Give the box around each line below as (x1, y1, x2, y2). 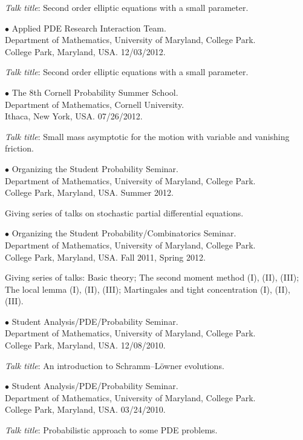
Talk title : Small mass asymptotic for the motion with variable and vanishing (5, 130, 290, 142)
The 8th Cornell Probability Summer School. (11, 85, 178, 98)
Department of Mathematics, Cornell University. (5, 98, 184, 110)
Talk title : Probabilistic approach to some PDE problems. (5, 424, 218, 436)
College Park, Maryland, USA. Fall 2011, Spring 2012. (5, 250, 206, 263)
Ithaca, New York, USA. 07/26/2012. (5, 110, 143, 122)
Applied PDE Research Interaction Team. (11, 21, 166, 34)
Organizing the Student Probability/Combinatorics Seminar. (11, 227, 236, 239)
